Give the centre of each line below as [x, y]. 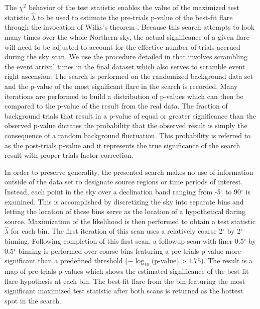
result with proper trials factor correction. [69, 155]
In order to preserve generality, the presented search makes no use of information [129, 172]
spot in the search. [33, 300]
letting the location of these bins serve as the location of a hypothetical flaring [125, 211]
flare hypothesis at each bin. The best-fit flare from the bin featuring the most [125, 281]
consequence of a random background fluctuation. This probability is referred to [128, 135]
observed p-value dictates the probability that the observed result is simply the [126, 125]
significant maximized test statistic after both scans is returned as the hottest [124, 291]
